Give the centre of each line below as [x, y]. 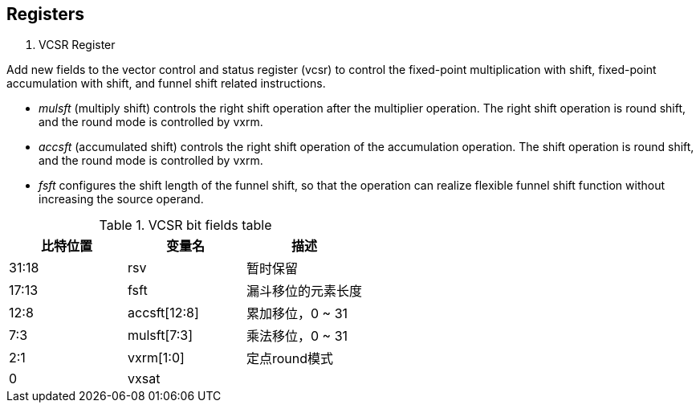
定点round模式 [290, 359]
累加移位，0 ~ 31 [297, 314]
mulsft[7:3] [161, 335]
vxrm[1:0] [156, 358]
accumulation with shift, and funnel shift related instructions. [166, 84]
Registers [46, 14]
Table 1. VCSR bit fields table [185, 225]
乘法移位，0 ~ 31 [297, 336]
